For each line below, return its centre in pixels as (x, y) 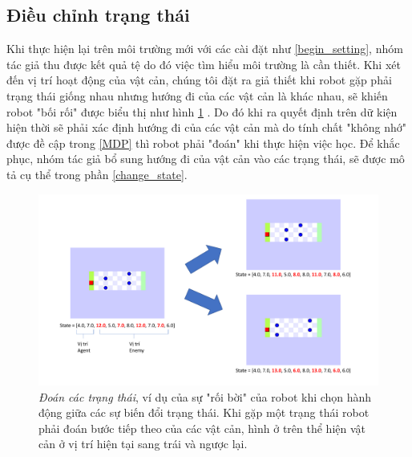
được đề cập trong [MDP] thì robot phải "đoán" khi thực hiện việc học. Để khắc (203, 143)
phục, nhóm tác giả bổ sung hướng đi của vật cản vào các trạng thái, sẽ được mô (206, 159)
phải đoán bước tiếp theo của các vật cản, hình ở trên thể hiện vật (202, 428)
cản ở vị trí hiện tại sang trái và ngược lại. (143, 444)
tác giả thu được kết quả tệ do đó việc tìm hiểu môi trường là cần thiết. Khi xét (204, 64)
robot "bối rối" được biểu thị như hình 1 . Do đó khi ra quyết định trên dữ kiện (202, 111)
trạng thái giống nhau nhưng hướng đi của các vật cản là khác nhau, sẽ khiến (197, 95)
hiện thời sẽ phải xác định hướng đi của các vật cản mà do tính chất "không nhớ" (207, 127)
